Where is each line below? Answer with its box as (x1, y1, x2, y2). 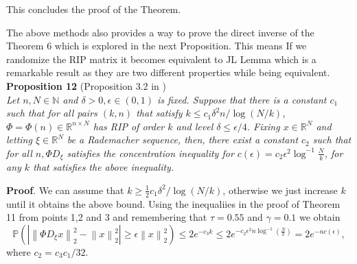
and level (176, 119, 214, 133)
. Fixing (246, 119, 280, 133)
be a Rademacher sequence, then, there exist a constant (67, 132, 299, 147)
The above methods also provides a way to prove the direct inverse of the (6, 25, 314, 39)
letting (6, 132, 32, 147)
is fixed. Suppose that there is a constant (157, 92, 327, 106)
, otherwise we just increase (222, 182, 338, 197)
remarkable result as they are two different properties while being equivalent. (6, 65, 330, 80)
